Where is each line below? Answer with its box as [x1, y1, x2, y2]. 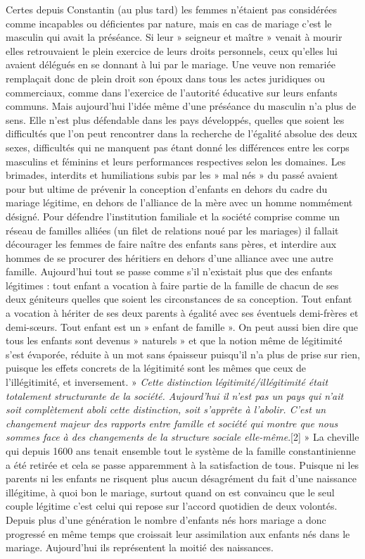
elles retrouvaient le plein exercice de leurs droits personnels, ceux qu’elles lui [6, 43, 338, 58]
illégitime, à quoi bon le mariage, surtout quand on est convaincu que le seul [6, 484, 335, 499]
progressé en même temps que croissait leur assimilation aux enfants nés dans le [6, 526, 350, 541]
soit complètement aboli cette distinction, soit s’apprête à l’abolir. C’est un [6, 402, 326, 417]
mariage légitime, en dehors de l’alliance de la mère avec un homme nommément [6, 195, 353, 210]
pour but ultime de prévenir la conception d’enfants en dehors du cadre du [6, 181, 328, 196]
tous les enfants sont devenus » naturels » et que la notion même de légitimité [6, 333, 342, 348]
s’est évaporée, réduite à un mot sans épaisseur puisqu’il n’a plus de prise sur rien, [6, 346, 360, 361]
